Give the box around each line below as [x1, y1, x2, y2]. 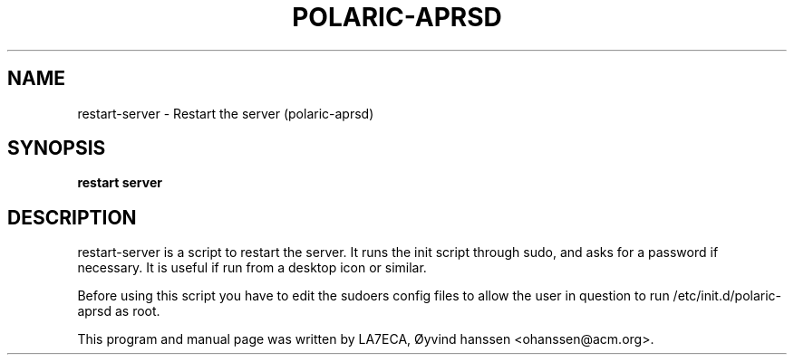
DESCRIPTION [7, 205, 137, 229]
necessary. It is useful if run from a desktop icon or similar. [77, 260, 427, 276]
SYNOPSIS [7, 137, 106, 160]
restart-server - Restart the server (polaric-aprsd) [77, 105, 374, 121]
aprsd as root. [77, 303, 160, 319]
